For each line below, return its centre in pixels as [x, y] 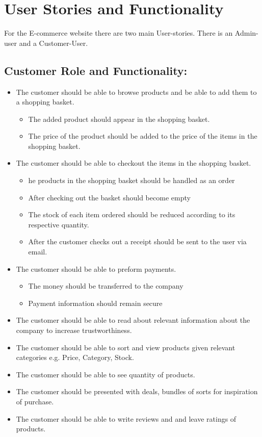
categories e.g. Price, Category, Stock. [75, 357]
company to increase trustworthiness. [74, 330]
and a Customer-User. [54, 43]
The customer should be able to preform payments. [96, 268]
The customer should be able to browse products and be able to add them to [136, 92]
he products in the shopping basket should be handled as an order [132, 180]
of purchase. [35, 401]
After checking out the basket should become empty [109, 197]
